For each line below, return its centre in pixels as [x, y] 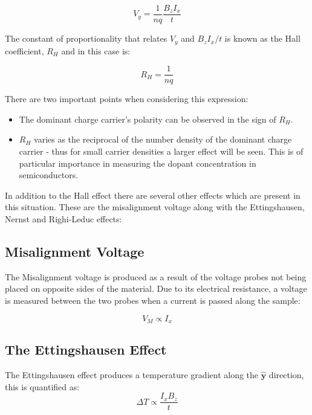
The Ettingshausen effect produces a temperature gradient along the [132, 375]
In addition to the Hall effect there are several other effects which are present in [153, 195]
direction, [286, 375]
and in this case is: [96, 50]
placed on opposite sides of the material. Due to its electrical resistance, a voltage [156, 288]
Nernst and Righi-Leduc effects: [63, 218]
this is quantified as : [42, 386]
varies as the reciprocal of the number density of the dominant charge [163, 139]
